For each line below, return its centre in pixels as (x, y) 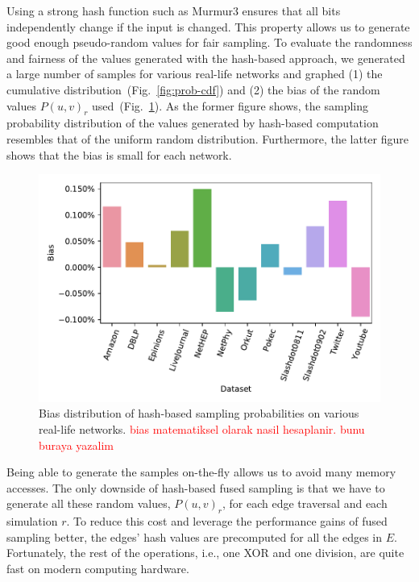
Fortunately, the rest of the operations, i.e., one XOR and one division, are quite (205, 553)
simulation (32, 521)
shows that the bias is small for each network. (119, 154)
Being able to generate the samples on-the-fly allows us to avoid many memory (201, 472)
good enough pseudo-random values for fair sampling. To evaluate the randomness (209, 42)
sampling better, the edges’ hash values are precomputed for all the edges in (195, 536)
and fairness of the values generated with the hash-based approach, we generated (206, 58)
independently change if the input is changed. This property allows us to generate (208, 26)
